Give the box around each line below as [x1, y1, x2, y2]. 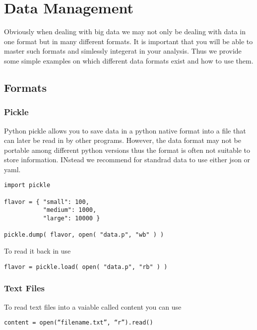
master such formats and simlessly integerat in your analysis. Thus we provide [4, 46, 242, 56]
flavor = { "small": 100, [4, 198, 89, 205]
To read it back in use [4, 246, 71, 256]
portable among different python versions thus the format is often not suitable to [4, 144, 251, 155]
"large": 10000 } [43, 215, 100, 222]
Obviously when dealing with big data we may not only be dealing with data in [4, 26, 246, 37]
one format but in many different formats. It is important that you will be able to [4, 36, 253, 46]
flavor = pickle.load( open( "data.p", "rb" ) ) [4, 263, 168, 270]
